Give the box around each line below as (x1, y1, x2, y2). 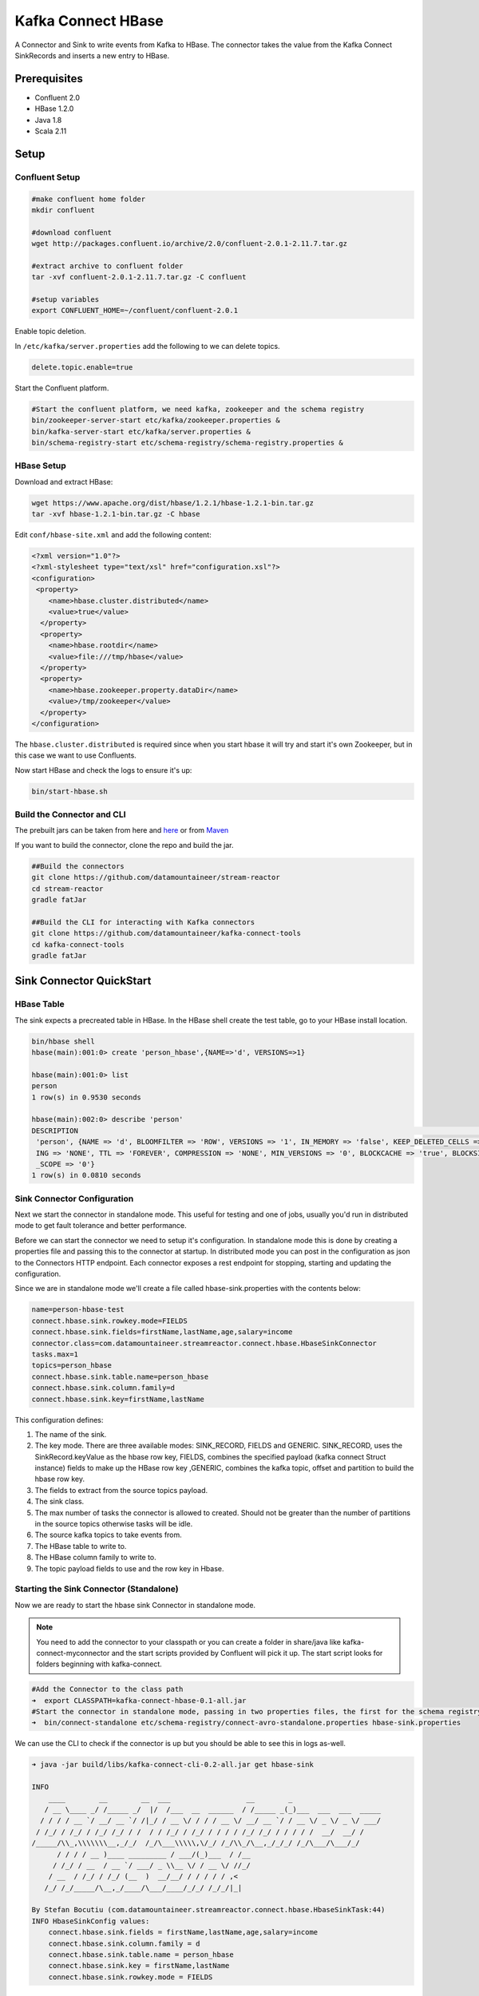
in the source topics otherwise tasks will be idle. (34, 1519, 193, 1529)
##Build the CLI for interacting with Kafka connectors (31, 917, 255, 926)
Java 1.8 (34, 115, 62, 125)
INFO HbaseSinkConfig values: (31, 1916, 150, 1926)
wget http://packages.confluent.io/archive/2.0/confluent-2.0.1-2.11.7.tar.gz (31, 240, 347, 248)
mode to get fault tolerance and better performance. (14, 1221, 187, 1230)
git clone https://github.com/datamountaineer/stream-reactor (31, 873, 280, 882)
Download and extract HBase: (14, 477, 113, 486)
